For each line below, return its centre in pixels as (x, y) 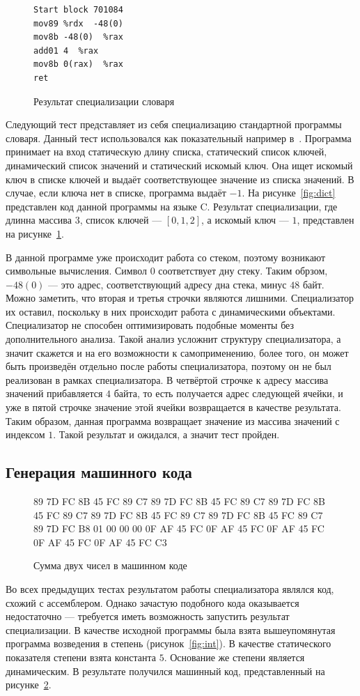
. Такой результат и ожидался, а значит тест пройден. (166, 434)
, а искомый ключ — (245, 220)
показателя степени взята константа (81, 657)
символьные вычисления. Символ (76, 271)
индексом (25, 434)
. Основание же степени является (234, 657)
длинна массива (39, 220)
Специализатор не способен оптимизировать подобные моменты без (150, 325)
